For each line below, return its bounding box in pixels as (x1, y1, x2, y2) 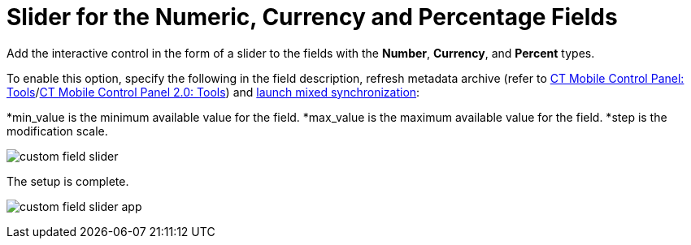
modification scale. (7, 123, 108, 138)
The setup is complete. (7, 174, 129, 188)
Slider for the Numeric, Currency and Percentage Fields (7, 3, 618, 31)
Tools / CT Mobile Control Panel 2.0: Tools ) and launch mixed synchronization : (7, 84, 420, 99)
